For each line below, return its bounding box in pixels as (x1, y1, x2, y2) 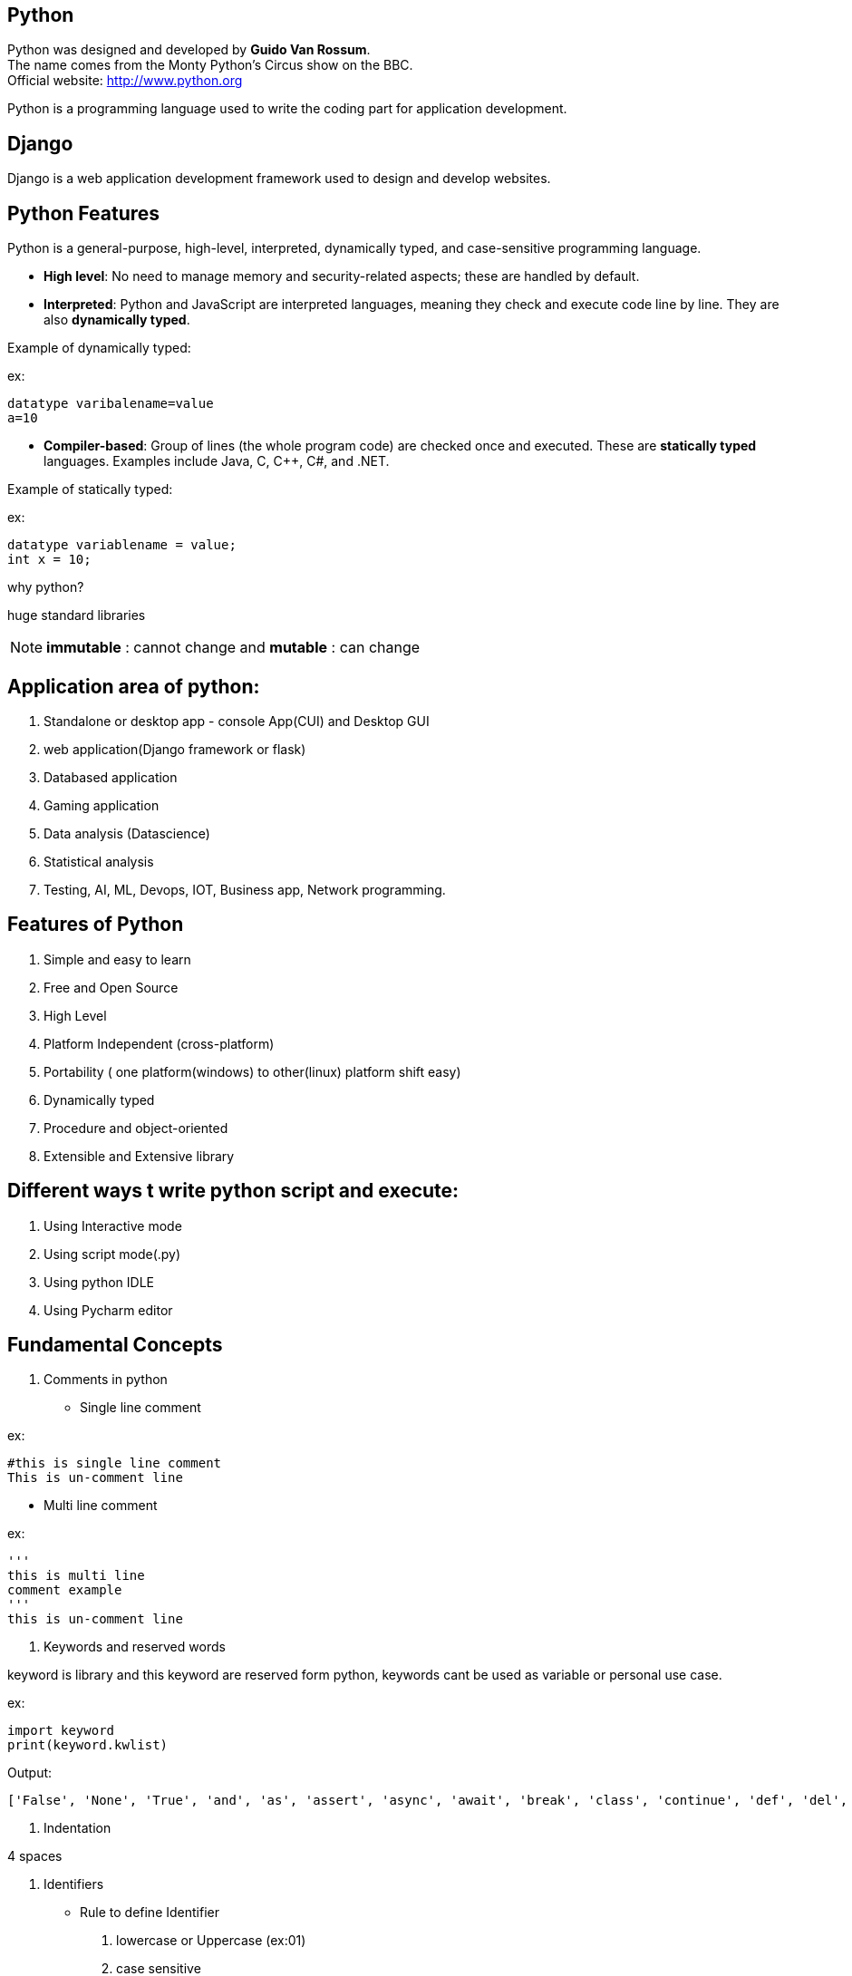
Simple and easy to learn (44, 951, 191, 967)
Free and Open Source (44, 979, 179, 995)
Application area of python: (7, 674, 260, 698)
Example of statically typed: (7, 481, 173, 498)
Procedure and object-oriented (44, 1119, 228, 1136)
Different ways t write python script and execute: (7, 1179, 460, 1203)
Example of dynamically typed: (7, 340, 191, 356)
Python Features (7, 201, 160, 225)
